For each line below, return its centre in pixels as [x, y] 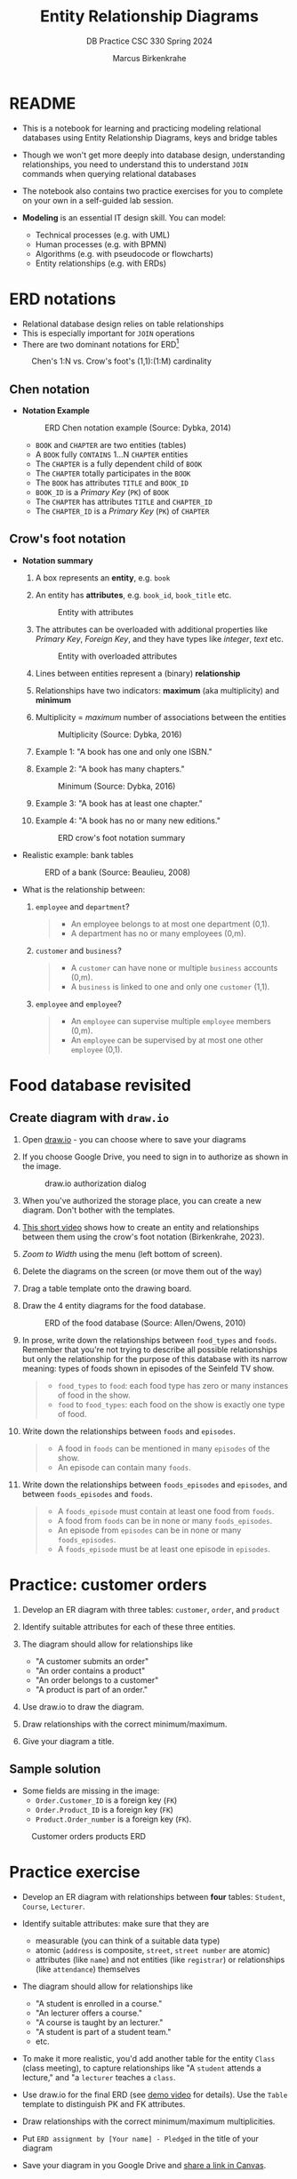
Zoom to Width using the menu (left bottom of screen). [122, 1254]
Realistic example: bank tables [78, 854]
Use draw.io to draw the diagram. [83, 1706]
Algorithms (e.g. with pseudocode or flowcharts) [124, 253]
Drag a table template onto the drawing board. [107, 1288]
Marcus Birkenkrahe [149, 58]
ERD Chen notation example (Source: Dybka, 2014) [137, 428]
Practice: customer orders [108, 1585]
